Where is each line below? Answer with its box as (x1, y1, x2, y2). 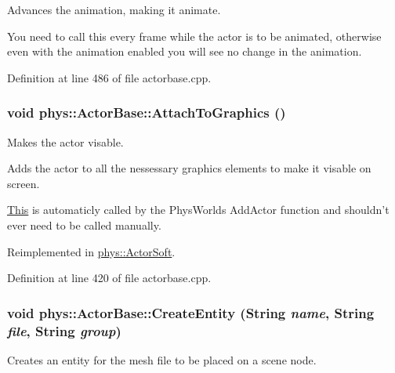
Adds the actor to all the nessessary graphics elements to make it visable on (7, 160, 371, 176)
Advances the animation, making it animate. (7, 2, 221, 17)
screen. (7, 175, 40, 191)
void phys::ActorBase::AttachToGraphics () (7, 103, 286, 122)
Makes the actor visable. (7, 133, 124, 150)
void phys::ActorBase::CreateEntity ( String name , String (7, 302, 375, 322)
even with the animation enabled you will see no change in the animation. (7, 43, 362, 60)
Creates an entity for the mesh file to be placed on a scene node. (7, 351, 317, 368)
